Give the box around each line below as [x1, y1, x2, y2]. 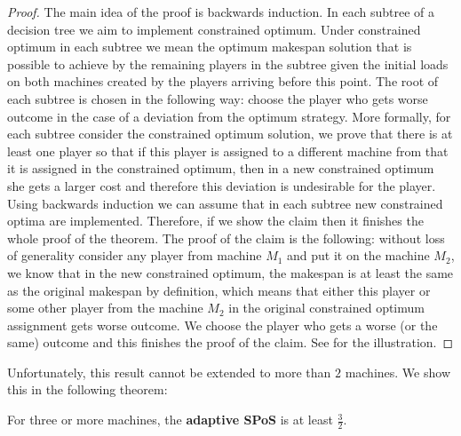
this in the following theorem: [7, 380, 168, 399]
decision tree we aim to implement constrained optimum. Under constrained [7, 20, 421, 38]
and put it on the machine [287, 246, 430, 265]
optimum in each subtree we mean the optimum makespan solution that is [7, 37, 412, 56]
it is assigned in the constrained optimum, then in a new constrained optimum [7, 159, 434, 178]
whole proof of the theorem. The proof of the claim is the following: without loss [7, 228, 445, 247]
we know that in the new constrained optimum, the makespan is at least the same [7, 263, 454, 281]
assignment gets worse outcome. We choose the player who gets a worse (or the [7, 315, 438, 334]
